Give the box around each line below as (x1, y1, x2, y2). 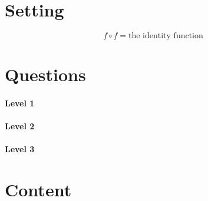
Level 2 (5, 120, 35, 132)
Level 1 (5, 97, 35, 109)
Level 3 (5, 143, 35, 155)
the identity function (128, 32, 203, 41)
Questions (5, 62, 86, 86)
